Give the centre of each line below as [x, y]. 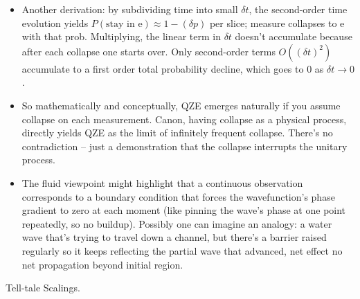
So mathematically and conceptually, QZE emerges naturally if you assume [181, 105]
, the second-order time [298, 9]
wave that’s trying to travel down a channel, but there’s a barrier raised [174, 237]
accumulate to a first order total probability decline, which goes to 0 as [173, 68]
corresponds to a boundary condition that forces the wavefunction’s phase [178, 196]
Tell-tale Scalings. [43, 288]
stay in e [124, 24]
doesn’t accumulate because [294, 36]
